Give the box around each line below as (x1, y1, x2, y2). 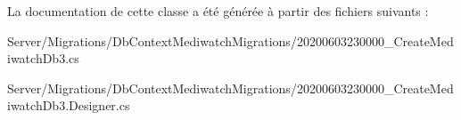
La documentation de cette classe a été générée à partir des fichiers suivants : (7, 2, 429, 20)
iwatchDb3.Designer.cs (7, 96, 130, 115)
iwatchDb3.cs (7, 49, 79, 68)
